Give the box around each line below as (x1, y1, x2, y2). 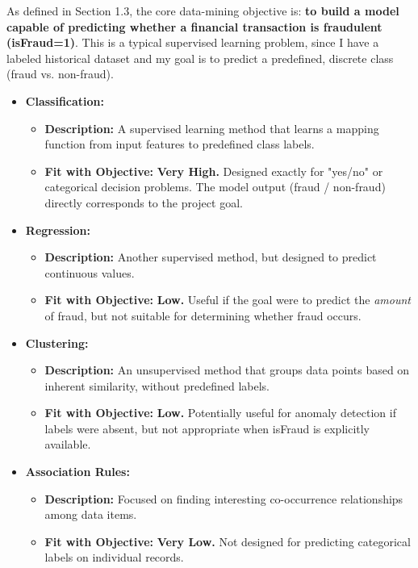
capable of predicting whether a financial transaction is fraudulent (6, 18, 382, 35)
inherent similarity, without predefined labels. (44, 377, 270, 394)
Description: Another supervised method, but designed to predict (44, 248, 377, 265)
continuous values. (44, 264, 135, 281)
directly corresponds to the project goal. (44, 194, 243, 211)
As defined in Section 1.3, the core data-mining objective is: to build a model (6, 2, 399, 19)
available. (44, 436, 91, 453)
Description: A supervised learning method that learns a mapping (44, 119, 379, 136)
